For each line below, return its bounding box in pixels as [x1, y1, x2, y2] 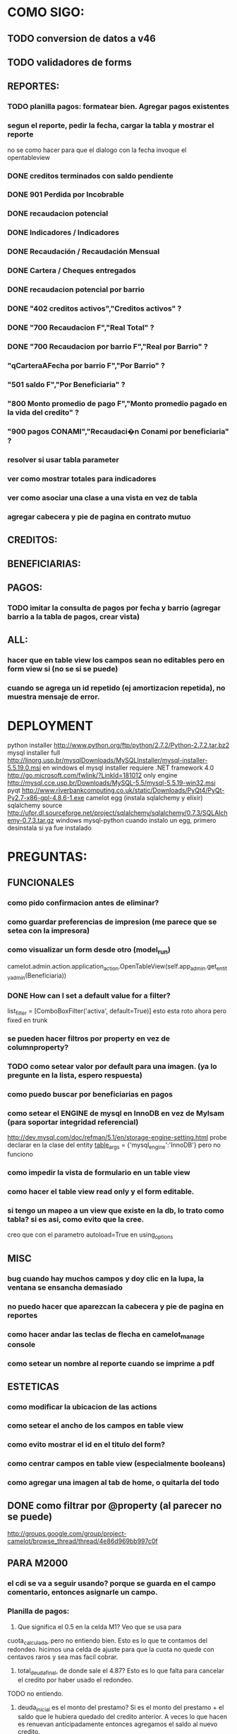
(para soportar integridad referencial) [7, 1117, 139, 1127]
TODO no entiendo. [7, 1689, 63, 1698]
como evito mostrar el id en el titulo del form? [7, 1440, 166, 1450]
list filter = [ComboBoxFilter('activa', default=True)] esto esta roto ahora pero [7, 1007, 227, 1017]
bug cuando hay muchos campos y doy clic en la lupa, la [7, 1274, 205, 1284]
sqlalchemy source [7, 801, 63, 810]
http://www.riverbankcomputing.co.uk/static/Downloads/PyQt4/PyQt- [21, 786, 225, 794]
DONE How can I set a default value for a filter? [7, 990, 171, 1000]
